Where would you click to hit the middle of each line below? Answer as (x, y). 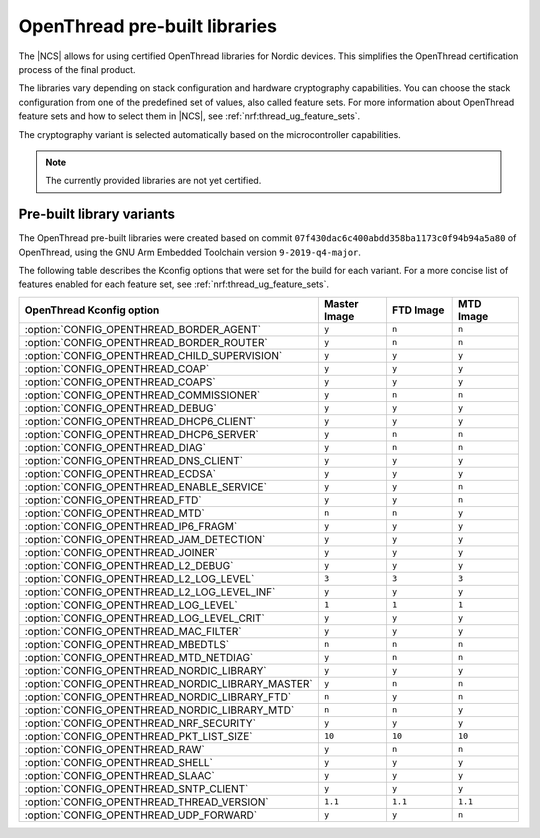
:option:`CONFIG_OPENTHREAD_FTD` (113, 500)
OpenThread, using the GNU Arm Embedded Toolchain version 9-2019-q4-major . (190, 252)
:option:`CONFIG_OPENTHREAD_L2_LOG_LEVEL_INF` (150, 592)
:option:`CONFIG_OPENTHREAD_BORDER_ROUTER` (146, 342)
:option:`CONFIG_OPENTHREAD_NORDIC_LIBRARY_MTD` (159, 710)
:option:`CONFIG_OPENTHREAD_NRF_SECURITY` (140, 723)
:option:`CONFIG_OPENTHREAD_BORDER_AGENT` (143, 329)
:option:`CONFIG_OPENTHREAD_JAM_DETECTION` (145, 539)
